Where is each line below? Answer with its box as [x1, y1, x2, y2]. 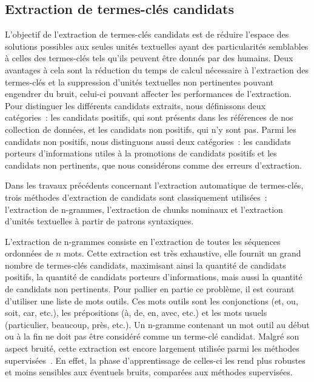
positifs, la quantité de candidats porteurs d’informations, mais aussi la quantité [5, 270, 302, 283]
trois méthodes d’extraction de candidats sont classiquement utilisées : [5, 190, 267, 203]
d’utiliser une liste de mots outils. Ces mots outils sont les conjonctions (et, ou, [5, 294, 298, 307]
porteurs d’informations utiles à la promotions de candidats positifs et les [5, 147, 277, 159]
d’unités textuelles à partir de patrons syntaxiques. [5, 215, 194, 227]
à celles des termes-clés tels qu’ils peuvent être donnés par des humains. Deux [5, 52, 293, 64]
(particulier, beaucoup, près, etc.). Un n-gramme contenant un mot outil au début [5, 318, 310, 330]
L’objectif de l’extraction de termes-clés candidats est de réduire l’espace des [5, 28, 289, 41]
